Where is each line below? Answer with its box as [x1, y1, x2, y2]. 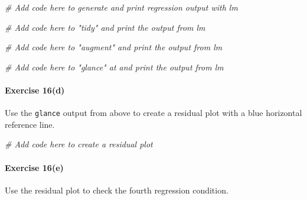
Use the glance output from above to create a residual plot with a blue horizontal [5, 107, 302, 119]
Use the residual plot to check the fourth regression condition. [5, 183, 228, 196]
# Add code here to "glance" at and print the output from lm [5, 60, 224, 73]
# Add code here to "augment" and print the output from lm [5, 41, 223, 53]
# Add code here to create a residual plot [5, 138, 153, 150]
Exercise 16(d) [5, 83, 65, 96]
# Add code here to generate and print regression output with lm [5, 1, 238, 13]
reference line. [5, 118, 55, 130]
